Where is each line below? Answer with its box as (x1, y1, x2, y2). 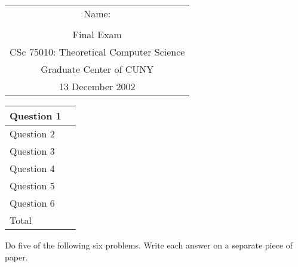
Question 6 (10, 196, 55, 210)
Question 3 (10, 144, 55, 158)
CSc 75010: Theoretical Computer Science (10, 45, 185, 59)
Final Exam (72, 27, 122, 41)
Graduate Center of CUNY (41, 62, 154, 76)
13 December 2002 (59, 79, 136, 93)
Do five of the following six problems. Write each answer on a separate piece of (5, 239, 293, 251)
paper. (5, 250, 28, 263)
